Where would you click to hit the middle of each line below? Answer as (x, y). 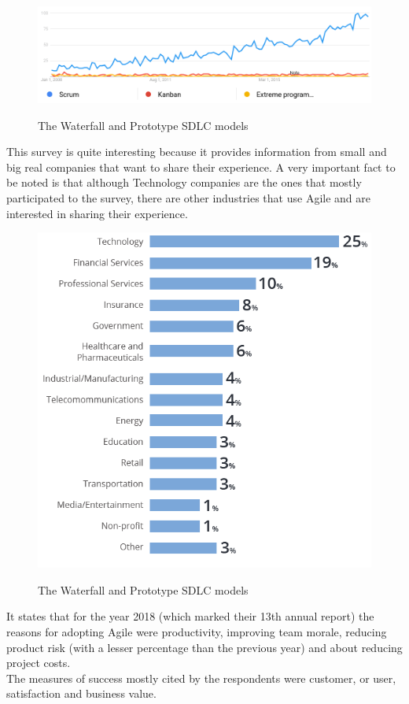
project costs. (39, 663)
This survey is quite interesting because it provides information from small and (197, 152)
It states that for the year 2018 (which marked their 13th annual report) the (190, 616)
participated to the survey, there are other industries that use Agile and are (188, 197)
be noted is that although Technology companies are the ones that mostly (184, 182)
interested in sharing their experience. (97, 213)
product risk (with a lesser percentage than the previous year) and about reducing (204, 647)
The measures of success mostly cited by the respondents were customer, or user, (201, 678)
